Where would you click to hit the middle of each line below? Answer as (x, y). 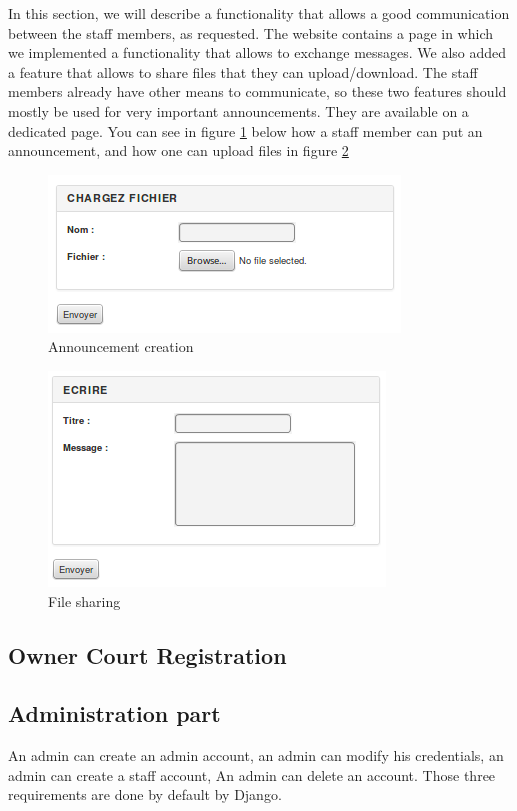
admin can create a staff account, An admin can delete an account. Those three (252, 774)
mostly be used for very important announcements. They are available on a (238, 110)
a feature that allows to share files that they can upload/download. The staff (243, 71)
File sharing (84, 600)
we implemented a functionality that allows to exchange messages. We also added (257, 52)
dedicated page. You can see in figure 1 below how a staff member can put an (245, 130)
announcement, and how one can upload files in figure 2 (178, 150)
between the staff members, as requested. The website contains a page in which (251, 32)
